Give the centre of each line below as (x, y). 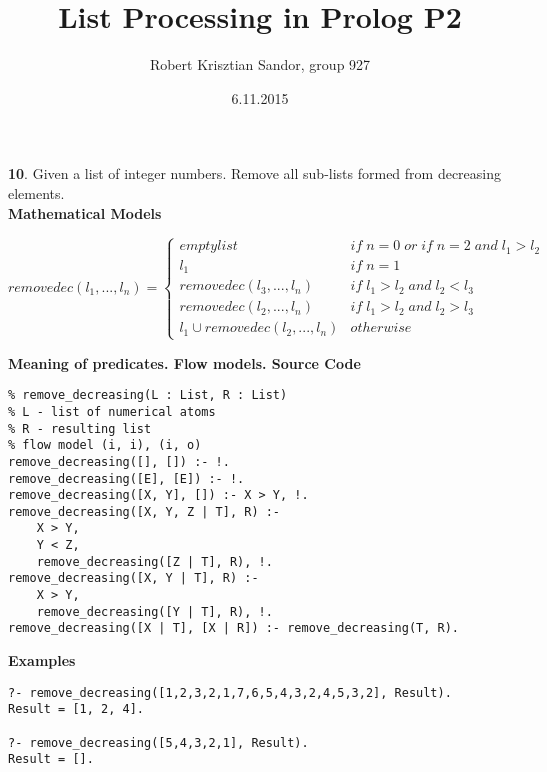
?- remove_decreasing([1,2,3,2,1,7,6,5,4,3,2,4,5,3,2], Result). (230, 692)
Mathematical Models (85, 212)
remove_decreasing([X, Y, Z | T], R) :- (144, 511)
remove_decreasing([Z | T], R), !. (154, 561)
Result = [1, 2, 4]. (76, 709)
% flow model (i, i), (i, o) (105, 445)
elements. (36, 192)
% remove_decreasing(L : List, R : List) (148, 395)
